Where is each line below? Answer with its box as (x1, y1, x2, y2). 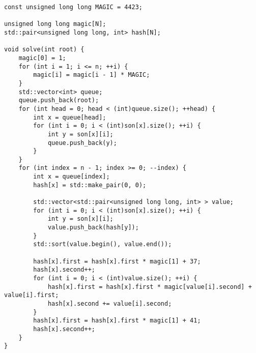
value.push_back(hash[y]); (47, 224, 139, 231)
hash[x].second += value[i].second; (47, 300, 172, 307)
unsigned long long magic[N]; (4, 20, 106, 28)
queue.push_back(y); (47, 139, 117, 146)
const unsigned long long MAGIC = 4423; (4, 4, 143, 11)
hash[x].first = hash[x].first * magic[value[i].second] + (47, 283, 252, 290)
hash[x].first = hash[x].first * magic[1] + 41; (33, 317, 201, 325)
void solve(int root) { (4, 46, 84, 53)
